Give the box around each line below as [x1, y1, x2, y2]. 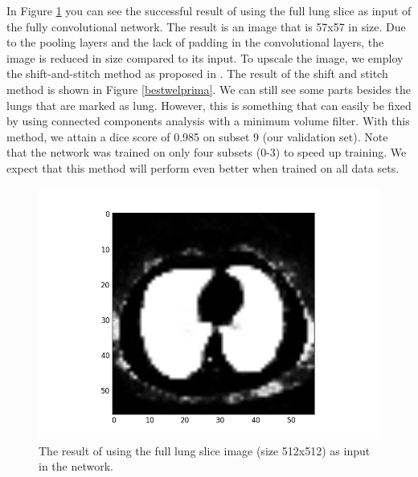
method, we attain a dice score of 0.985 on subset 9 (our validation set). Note [6, 128, 388, 145]
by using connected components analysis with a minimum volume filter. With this [6, 112, 410, 129]
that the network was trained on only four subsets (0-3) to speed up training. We [6, 144, 407, 161]
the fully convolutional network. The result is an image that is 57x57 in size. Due [6, 18, 406, 35]
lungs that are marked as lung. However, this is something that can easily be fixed [6, 96, 412, 113]
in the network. [39, 458, 113, 475]
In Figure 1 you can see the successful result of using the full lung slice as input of [6, 2, 412, 18]
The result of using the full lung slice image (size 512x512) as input [39, 442, 371, 459]
